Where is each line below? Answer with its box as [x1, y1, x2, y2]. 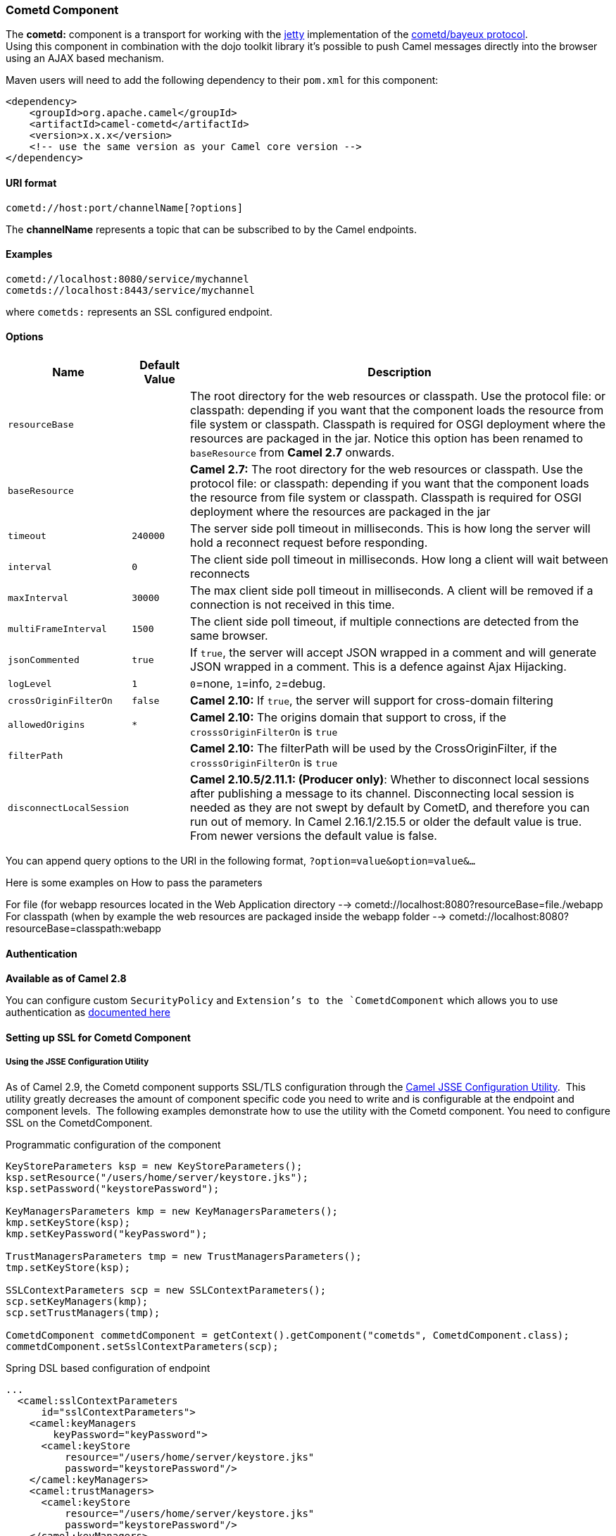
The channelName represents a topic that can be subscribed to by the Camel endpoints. [6, 223, 417, 235]
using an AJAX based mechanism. [6, 52, 164, 65]
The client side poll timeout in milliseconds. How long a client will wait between [190, 552, 608, 567]
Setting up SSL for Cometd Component [6, 1031, 191, 1043]
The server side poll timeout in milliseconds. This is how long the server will [190, 521, 591, 536]
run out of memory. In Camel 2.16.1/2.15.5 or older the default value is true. [190, 815, 582, 829]
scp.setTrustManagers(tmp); [6, 1306, 161, 1318]
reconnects [190, 566, 250, 581]
